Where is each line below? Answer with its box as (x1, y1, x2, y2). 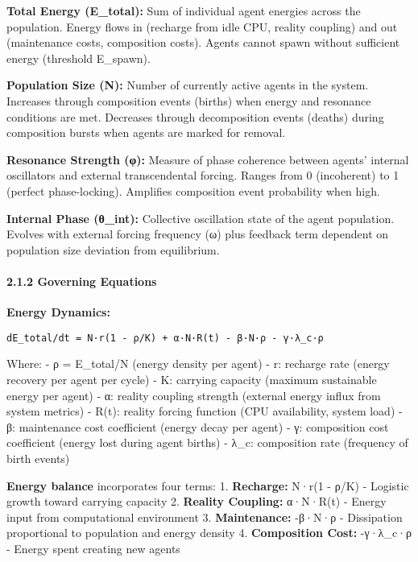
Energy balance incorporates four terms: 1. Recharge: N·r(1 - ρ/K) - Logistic (6, 477, 409, 494)
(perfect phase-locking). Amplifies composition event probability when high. (6, 182, 380, 199)
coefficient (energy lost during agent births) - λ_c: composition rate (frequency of (6, 434, 408, 451)
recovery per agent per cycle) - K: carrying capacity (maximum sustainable (6, 370, 377, 387)
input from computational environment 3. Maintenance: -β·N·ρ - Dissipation (6, 508, 403, 525)
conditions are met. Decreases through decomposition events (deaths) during (6, 108, 384, 125)
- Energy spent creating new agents (6, 539, 180, 556)
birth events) (6, 449, 70, 466)
